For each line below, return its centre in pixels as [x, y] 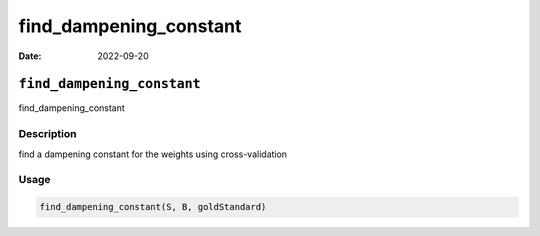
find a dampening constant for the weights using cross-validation [153, 154]
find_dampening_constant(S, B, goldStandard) [153, 207]
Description [47, 134]
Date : [30, 56]
